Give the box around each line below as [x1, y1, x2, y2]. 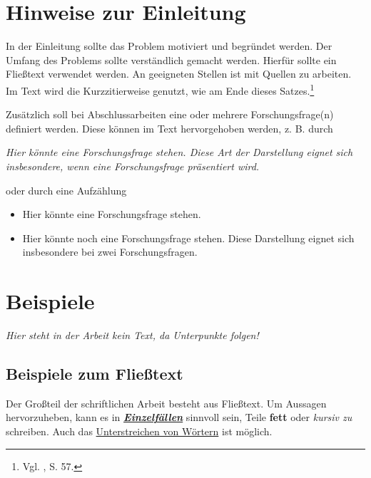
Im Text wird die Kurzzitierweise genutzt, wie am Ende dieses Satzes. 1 [6, 80, 315, 98]
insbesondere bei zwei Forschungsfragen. [22, 244, 198, 259]
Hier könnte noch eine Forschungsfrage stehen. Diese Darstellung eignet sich [22, 230, 355, 245]
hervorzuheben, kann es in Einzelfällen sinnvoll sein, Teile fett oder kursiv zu [6, 410, 352, 425]
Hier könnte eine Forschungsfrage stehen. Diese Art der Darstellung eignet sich [6, 145, 353, 160]
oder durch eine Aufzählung [6, 182, 127, 197]
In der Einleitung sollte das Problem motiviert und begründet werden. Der [6, 38, 332, 53]
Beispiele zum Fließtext [6, 363, 183, 385]
